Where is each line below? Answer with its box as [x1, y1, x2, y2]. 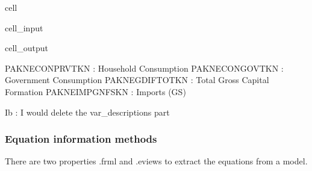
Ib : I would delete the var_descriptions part [5, 105, 170, 118]
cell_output [5, 42, 48, 54]
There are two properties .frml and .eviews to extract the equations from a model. [5, 155, 308, 167]
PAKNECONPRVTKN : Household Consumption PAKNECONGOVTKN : [5, 61, 284, 74]
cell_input [5, 21, 43, 34]
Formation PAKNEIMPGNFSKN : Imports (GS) [5, 85, 186, 98]
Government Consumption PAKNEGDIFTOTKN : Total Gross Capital [5, 73, 269, 86]
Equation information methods [5, 131, 157, 146]
